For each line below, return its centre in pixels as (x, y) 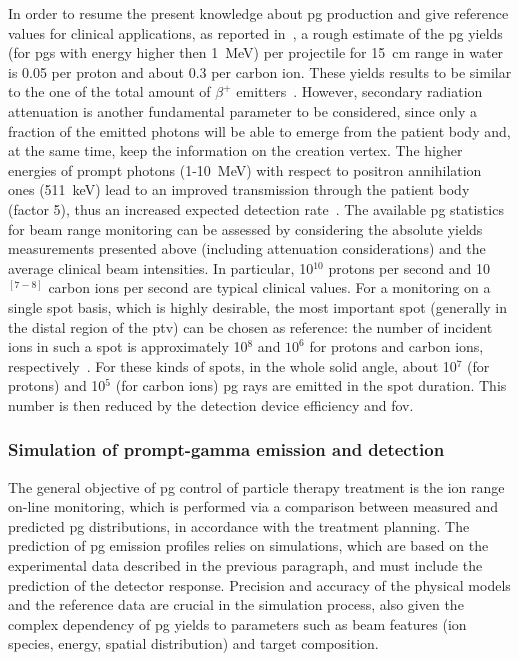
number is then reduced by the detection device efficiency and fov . (211, 404)
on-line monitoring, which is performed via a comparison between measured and (253, 506)
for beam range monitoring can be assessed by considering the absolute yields (245, 228)
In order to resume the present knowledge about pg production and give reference (258, 13)
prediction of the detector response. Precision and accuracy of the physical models (259, 584)
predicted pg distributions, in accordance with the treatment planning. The (239, 525)
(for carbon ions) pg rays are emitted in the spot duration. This (311, 385)
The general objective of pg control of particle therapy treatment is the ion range (256, 486)
